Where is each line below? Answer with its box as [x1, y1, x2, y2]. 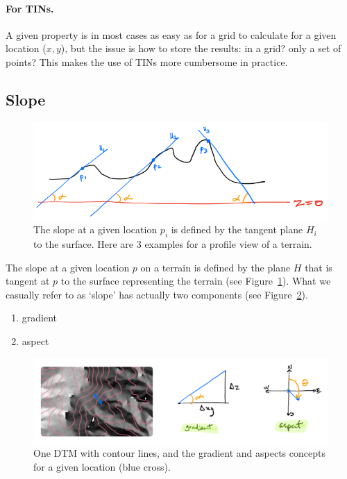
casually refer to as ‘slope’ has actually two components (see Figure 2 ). [6, 287, 308, 301]
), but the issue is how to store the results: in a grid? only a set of [60, 41, 341, 56]
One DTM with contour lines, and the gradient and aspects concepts [33, 446, 325, 460]
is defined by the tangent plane [171, 222, 303, 237]
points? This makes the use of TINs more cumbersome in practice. [6, 54, 288, 69]
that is [305, 260, 332, 274]
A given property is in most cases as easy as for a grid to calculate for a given [6, 27, 337, 42]
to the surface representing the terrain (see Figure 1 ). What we [60, 274, 331, 288]
